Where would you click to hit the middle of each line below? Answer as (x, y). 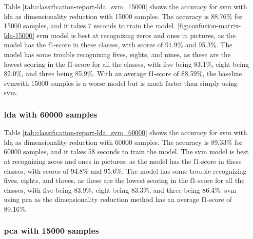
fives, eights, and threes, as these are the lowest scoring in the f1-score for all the (124, 180)
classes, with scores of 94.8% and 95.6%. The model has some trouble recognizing (125, 170)
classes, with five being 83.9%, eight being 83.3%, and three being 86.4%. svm (120, 189)
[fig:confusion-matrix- (209, 26)
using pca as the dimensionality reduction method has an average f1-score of (118, 199)
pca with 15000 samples (51, 230)
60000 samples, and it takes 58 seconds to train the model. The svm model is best (126, 151)
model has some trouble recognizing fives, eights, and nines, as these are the (117, 54)
